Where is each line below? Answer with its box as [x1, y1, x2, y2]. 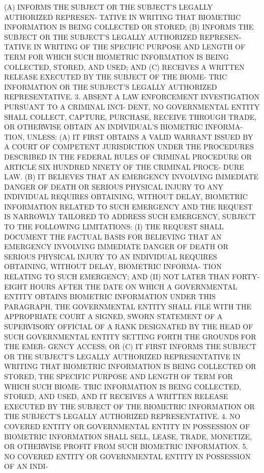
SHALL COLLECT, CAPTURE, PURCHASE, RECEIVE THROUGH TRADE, [4, 111, 257, 122]
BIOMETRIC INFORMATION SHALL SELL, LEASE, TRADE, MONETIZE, [4, 431, 252, 441]
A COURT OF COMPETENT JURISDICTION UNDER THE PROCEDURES [4, 141, 254, 152]
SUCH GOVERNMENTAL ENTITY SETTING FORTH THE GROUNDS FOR [4, 331, 256, 341]
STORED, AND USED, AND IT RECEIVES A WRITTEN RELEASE [4, 391, 228, 402]
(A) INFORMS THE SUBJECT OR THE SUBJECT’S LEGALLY [4, 2, 213, 12]
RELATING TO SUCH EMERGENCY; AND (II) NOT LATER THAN [4, 271, 230, 282]
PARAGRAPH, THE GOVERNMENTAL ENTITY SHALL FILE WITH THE [4, 301, 251, 311]
